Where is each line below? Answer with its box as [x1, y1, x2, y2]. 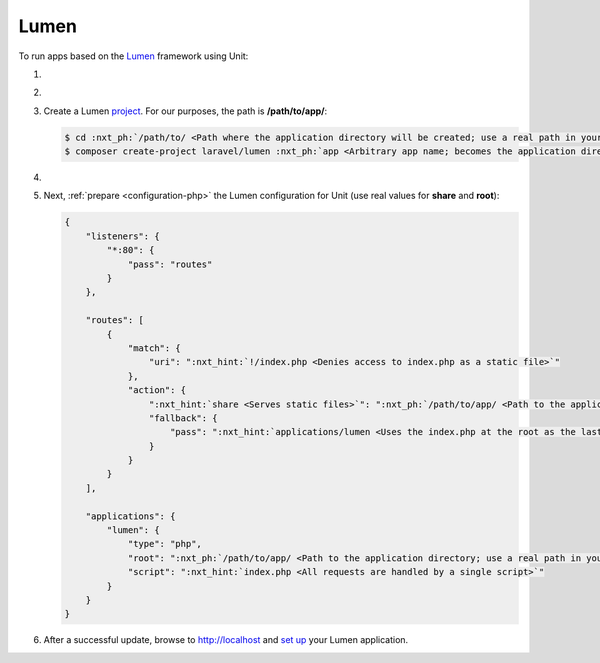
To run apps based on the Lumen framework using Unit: [18, 50, 249, 62]
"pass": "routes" [127, 258, 213, 270]
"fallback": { [148, 412, 219, 424]
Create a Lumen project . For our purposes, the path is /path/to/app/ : [43, 105, 328, 117]
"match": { [127, 342, 182, 354]
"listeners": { [85, 230, 160, 242]
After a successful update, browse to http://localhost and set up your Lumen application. [43, 634, 409, 646]
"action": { [127, 385, 187, 396]
